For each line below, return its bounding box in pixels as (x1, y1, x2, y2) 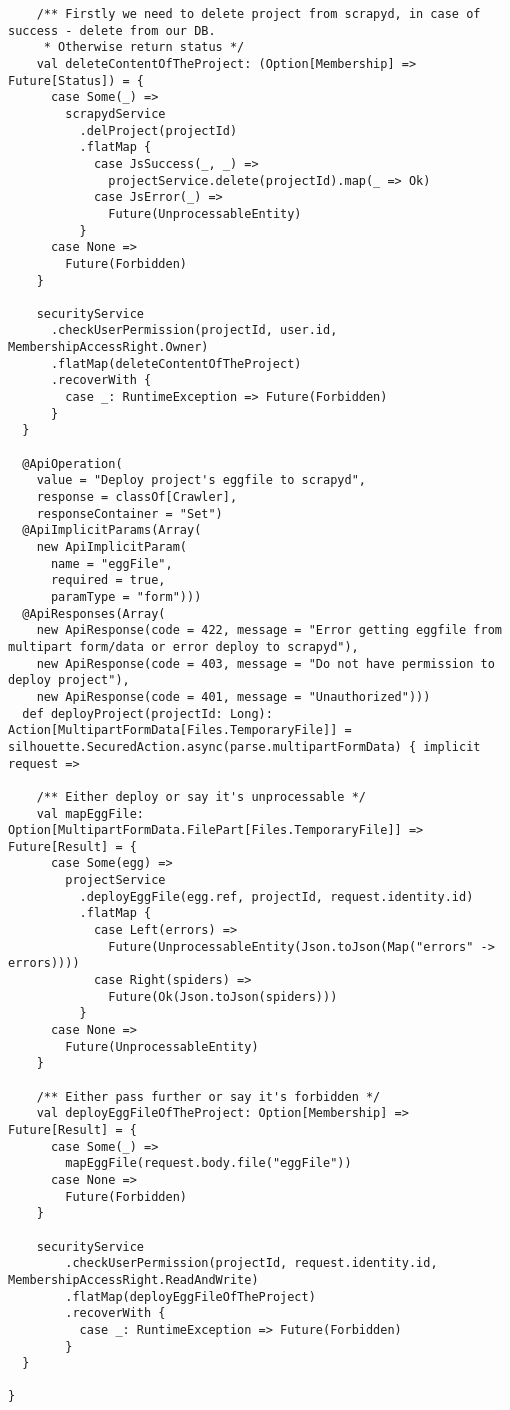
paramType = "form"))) (50, 589, 202, 604)
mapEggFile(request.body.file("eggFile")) (65, 1156, 352, 1171)
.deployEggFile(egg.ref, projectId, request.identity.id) (79, 889, 474, 904)
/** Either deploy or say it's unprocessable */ (36, 789, 366, 804)
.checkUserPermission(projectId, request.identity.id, (65, 1256, 438, 1271)
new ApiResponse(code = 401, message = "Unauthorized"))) (36, 689, 431, 704)
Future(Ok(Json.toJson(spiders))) (108, 989, 338, 1004)
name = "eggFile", (50, 556, 173, 571)
